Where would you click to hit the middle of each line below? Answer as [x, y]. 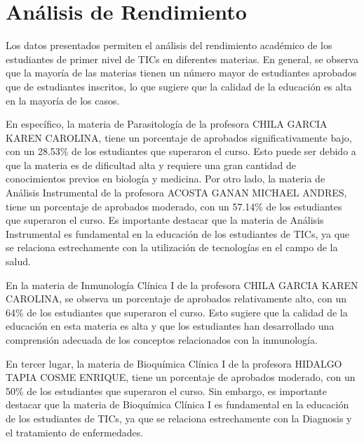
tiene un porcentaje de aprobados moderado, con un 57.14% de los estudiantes [174, 206]
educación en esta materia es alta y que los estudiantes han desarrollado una [170, 326]
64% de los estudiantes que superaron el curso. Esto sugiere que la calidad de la [177, 312]
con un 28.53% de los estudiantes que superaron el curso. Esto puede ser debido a [181, 151]
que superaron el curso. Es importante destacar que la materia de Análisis [165, 220]
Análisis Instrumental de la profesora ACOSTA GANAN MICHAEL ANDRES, [176, 193]
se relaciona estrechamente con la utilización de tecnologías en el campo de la [172, 247]
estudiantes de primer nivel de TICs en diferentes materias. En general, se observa [182, 59]
